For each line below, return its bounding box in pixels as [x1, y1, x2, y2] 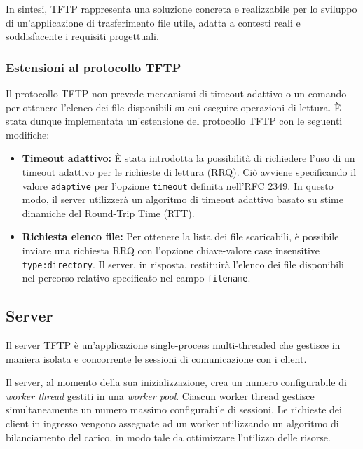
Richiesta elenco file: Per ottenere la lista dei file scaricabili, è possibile [22, 229, 339, 244]
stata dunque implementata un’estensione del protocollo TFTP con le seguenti [6, 113, 343, 128]
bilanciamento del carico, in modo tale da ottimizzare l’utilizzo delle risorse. [6, 429, 331, 444]
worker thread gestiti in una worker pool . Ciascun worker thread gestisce [6, 388, 315, 403]
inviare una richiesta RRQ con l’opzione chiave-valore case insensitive [22, 243, 320, 257]
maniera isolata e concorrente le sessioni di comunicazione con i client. [6, 351, 307, 366]
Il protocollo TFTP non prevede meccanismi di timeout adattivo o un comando [6, 86, 347, 100]
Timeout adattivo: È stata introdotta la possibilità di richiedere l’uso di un [22, 151, 355, 165]
